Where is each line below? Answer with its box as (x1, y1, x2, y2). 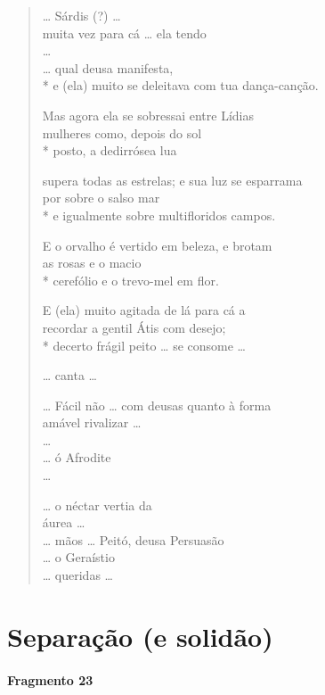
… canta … (42, 366, 97, 385)
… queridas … (42, 566, 113, 584)
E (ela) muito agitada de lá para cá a (42, 301, 246, 319)
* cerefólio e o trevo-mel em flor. (42, 270, 219, 289)
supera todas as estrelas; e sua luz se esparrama (42, 170, 303, 189)
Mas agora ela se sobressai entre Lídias (42, 105, 254, 124)
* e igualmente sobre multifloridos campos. (42, 205, 276, 224)
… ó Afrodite (42, 448, 111, 467)
